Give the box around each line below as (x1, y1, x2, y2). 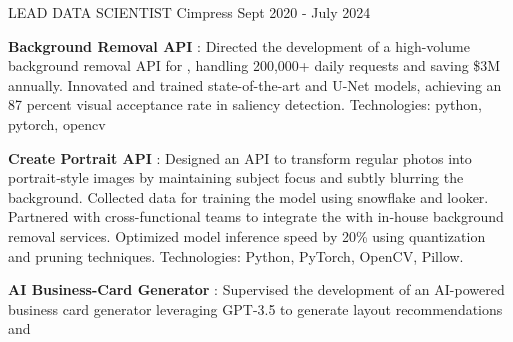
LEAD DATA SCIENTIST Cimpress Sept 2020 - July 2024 (8, 2, 371, 22)
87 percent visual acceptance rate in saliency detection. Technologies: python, (8, 94, 482, 115)
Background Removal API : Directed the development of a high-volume (8, 35, 470, 56)
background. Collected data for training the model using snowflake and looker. (8, 186, 489, 207)
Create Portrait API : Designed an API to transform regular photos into (8, 147, 472, 168)
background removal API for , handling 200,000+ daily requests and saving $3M (8, 55, 501, 76)
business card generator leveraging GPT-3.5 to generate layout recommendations (8, 298, 503, 319)
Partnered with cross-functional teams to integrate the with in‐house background (8, 206, 504, 227)
